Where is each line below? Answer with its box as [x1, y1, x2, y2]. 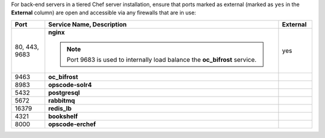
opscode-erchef [48, 120, 96, 128]
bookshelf [48, 112, 78, 120]
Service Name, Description [48, 20, 127, 28]
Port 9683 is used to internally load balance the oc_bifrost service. [66, 55, 257, 64]
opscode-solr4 [48, 80, 93, 89]
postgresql [48, 88, 81, 97]
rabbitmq [48, 96, 75, 104]
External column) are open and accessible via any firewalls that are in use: [11, 9, 196, 16]
